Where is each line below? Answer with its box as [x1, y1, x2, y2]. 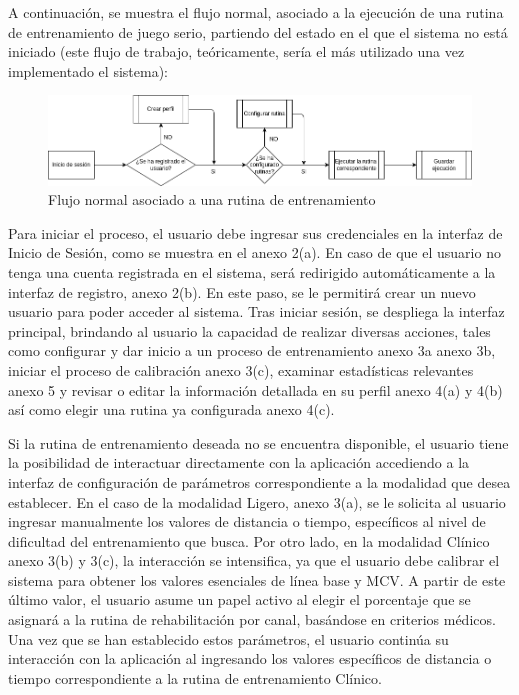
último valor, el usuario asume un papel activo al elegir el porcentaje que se [8, 589, 471, 610]
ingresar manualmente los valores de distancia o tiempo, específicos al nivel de [8, 511, 486, 532]
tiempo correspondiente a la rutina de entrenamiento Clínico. [8, 667, 382, 688]
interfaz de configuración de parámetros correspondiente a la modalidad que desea [8, 471, 511, 492]
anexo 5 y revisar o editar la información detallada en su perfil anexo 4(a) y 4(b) [8, 379, 503, 400]
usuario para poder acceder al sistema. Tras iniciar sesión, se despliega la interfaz [8, 301, 505, 322]
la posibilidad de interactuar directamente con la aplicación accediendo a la [8, 452, 470, 473]
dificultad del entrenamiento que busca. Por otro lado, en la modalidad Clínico [8, 530, 490, 551]
